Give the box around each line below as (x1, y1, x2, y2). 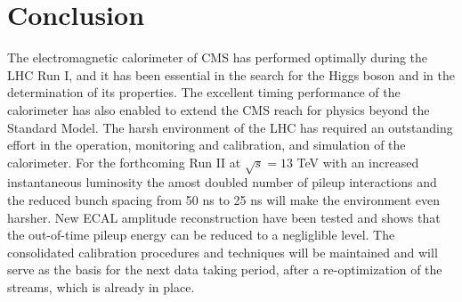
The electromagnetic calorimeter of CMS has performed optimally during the (7, 48, 428, 67)
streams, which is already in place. (7, 278, 195, 297)
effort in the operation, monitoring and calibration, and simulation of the (7, 135, 406, 154)
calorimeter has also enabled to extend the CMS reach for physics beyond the (7, 100, 430, 118)
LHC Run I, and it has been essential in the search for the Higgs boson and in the (7, 65, 455, 84)
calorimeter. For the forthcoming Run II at (7, 152, 241, 171)
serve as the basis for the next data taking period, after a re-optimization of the (7, 260, 442, 279)
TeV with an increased (296, 152, 419, 171)
